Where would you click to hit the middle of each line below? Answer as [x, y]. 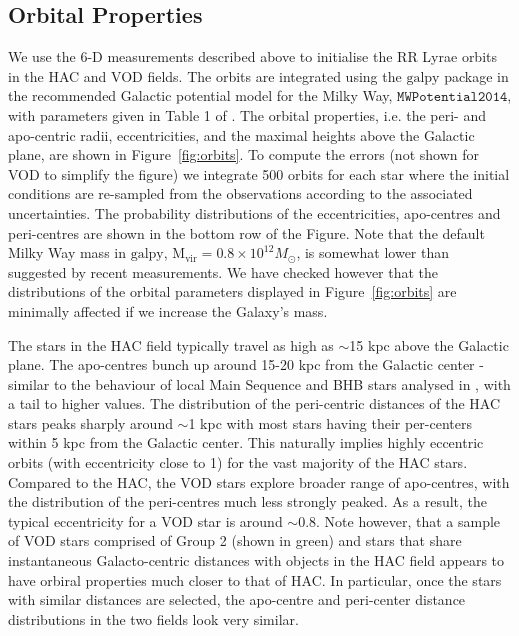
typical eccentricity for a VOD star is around [145, 520]
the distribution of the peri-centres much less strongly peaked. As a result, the [248, 501]
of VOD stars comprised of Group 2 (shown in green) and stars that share [235, 540]
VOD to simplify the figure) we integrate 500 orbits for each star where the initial [259, 173]
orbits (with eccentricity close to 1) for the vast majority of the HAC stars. [238, 462]
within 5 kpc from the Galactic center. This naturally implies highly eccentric [246, 442]
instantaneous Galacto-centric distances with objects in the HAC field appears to [256, 560]
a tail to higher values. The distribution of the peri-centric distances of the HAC [254, 403]
